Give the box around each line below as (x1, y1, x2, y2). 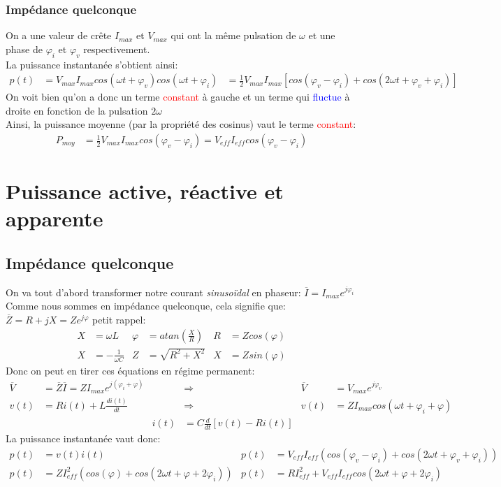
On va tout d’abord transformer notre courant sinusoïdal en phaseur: (6, 284, 301, 299)
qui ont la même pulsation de (170, 28, 296, 43)
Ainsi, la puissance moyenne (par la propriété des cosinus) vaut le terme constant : (6, 117, 356, 131)
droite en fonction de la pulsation (6, 103, 148, 117)
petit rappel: (92, 312, 146, 326)
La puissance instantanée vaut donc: (6, 431, 161, 446)
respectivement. (83, 41, 150, 56)
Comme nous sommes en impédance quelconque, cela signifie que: (6, 298, 286, 313)
